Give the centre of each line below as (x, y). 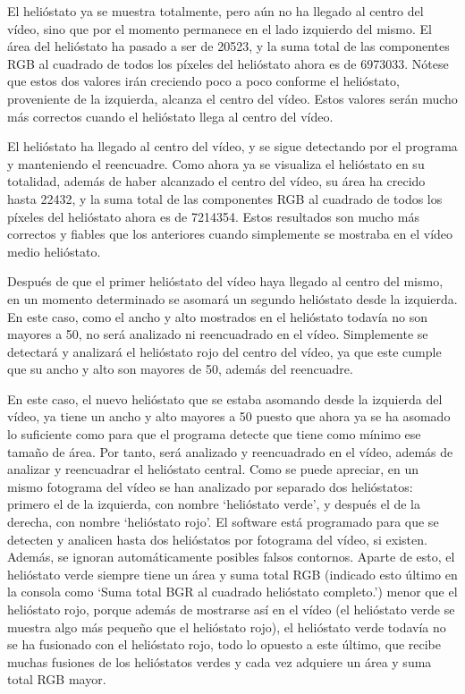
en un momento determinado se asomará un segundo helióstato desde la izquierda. (232, 298)
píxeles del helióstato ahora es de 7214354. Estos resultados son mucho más (213, 216)
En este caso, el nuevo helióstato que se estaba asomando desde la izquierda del (225, 398)
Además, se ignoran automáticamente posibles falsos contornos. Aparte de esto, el (231, 557)
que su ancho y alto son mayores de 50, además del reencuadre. (180, 369)
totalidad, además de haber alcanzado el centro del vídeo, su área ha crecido (216, 181)
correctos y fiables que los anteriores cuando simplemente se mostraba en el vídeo (230, 234)
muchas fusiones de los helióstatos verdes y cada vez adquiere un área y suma (220, 661)
